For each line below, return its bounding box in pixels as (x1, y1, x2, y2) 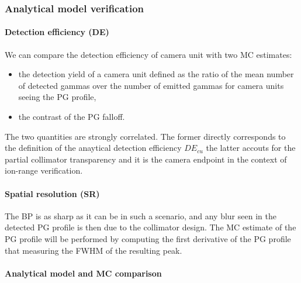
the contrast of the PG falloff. (18, 111, 125, 123)
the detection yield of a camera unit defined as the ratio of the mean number (18, 68, 294, 80)
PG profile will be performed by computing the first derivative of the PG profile (5, 232, 291, 244)
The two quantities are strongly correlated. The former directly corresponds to (5, 130, 286, 142)
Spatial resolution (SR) (5, 187, 100, 199)
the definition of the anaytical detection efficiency (5, 141, 182, 154)
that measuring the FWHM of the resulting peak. (5, 244, 182, 256)
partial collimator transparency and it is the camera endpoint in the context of (5, 153, 287, 165)
